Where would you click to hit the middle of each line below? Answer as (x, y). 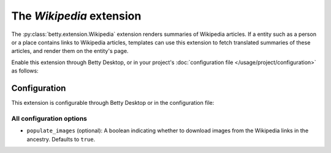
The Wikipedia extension (76, 16)
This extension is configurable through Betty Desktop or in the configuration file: (113, 103)
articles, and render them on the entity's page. (70, 51)
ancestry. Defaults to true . (61, 139)
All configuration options (49, 118)
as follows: (25, 71)
